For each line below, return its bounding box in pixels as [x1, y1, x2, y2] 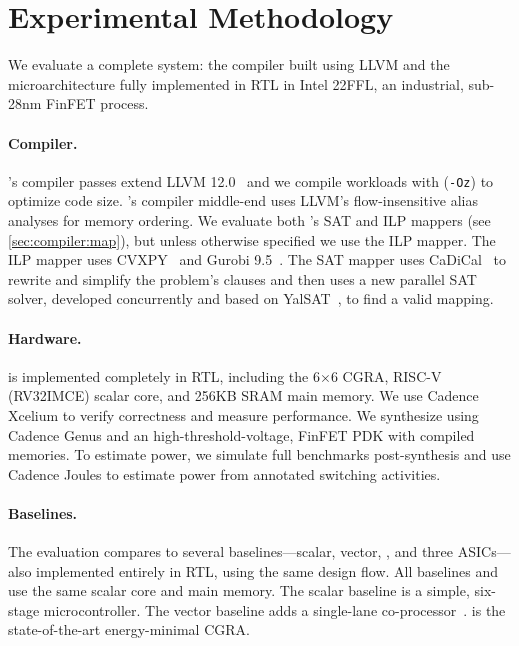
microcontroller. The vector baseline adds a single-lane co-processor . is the [43, 599, 506, 620]
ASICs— [457, 541, 511, 562]
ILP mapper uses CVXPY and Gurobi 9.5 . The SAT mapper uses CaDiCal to [8, 249, 506, 270]
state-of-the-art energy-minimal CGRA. [8, 619, 250, 640]
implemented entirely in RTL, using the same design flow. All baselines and [36, 560, 499, 581]
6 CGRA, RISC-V [330, 365, 442, 386]
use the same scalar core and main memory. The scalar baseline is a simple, [8, 580, 470, 601]
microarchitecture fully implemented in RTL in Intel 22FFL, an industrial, [8, 73, 464, 94]
